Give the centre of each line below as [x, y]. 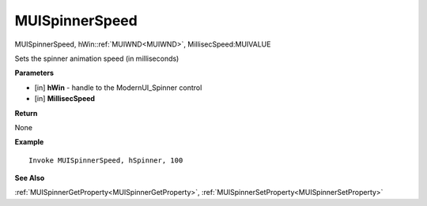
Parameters [34, 73]
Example [29, 142]
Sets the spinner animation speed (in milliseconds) [97, 58]
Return [26, 113]
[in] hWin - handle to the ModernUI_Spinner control [118, 88]
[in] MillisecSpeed [64, 99]
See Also [30, 178]
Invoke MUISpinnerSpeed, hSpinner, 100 [106, 160]
